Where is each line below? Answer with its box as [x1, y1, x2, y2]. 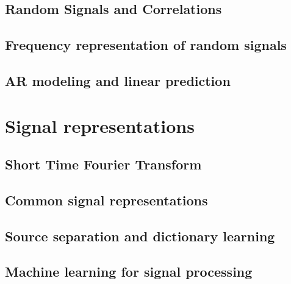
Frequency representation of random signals [5, 35, 287, 54]
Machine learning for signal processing [5, 262, 253, 281]
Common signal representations [5, 190, 208, 209]
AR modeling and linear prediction [5, 71, 231, 90]
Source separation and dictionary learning [5, 226, 275, 245]
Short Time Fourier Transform [5, 155, 202, 174]
